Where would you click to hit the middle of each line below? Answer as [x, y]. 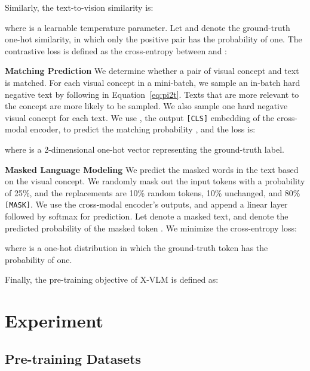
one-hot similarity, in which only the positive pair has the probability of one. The [154, 39]
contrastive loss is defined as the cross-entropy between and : [116, 50]
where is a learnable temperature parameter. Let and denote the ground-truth [148, 27]
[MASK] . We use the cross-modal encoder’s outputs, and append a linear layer [146, 204]
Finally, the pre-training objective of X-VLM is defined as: [112, 279]
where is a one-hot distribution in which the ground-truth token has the [136, 248]
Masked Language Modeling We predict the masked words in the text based [152, 169]
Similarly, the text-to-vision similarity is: [79, 7]
